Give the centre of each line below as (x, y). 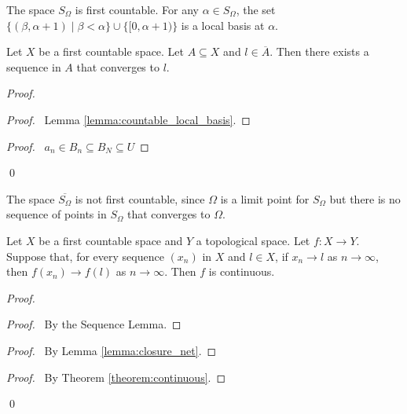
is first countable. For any (137, 9)
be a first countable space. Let (112, 51)
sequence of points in (57, 214)
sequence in (34, 66)
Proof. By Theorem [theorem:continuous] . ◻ (116, 377)
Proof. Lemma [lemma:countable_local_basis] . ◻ (128, 119)
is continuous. (242, 271)
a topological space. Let (253, 240)
